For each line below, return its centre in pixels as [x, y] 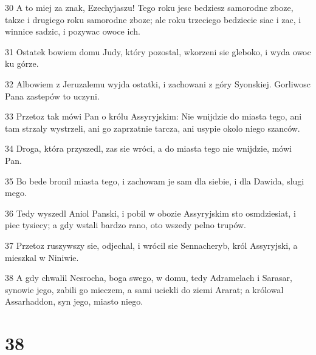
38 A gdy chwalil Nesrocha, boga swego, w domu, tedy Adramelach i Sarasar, [149, 278]
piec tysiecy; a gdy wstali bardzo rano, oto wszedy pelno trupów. [126, 225]
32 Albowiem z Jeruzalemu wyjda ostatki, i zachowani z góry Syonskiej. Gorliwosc [158, 83]
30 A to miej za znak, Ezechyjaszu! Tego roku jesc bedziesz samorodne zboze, [149, 7]
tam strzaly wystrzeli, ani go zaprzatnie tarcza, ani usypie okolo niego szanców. [153, 128]
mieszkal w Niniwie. [42, 257]
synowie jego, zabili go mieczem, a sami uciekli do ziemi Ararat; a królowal [144, 289]
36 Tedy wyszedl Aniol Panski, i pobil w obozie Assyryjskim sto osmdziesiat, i [150, 213]
